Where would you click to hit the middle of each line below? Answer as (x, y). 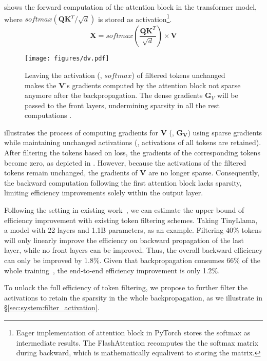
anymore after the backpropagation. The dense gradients (114, 95)
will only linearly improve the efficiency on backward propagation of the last (124, 240)
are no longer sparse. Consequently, (204, 173)
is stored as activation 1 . (135, 18)
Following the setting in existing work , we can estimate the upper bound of (124, 210)
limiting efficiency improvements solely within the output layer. (104, 193)
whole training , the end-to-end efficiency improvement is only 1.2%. (112, 270)
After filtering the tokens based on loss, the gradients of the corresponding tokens (132, 153)
